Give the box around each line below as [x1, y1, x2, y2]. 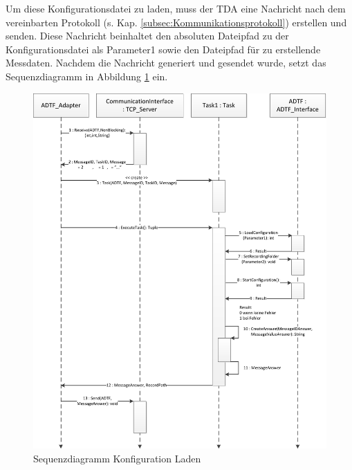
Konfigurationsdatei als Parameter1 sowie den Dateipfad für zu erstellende [6, 42, 321, 56]
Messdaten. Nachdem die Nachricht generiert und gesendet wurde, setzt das [6, 55, 326, 70]
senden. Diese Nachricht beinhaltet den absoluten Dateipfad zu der [6, 28, 289, 43]
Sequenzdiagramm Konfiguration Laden [33, 451, 201, 465]
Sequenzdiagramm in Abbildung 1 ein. [6, 69, 168, 83]
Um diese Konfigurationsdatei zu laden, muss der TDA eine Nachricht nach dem [6, 1, 346, 15]
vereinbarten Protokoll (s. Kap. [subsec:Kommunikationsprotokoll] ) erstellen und [6, 15, 347, 29]
